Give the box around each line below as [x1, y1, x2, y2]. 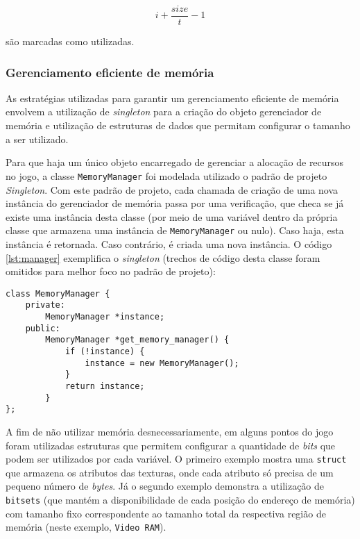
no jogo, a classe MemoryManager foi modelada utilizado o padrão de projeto [6, 168, 327, 183]
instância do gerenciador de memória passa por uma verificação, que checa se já [6, 196, 344, 210]
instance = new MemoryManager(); [85, 358, 239, 368]
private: [25, 300, 65, 310]
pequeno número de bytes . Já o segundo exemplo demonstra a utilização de [6, 479, 325, 493]
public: [25, 323, 60, 333]
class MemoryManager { [6, 288, 110, 299]
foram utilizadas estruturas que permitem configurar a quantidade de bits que [6, 438, 336, 452]
